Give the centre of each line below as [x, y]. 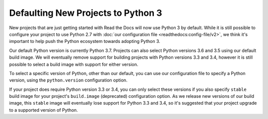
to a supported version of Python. [43, 110]
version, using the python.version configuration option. [68, 80]
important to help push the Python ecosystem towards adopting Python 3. [85, 41]
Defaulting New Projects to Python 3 [86, 13]
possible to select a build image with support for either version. [74, 64]
